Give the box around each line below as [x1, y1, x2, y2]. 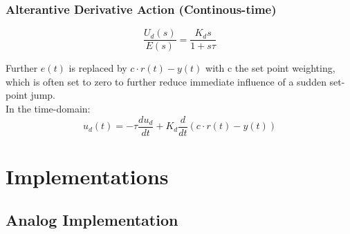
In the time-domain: [6, 101, 91, 116]
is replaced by [68, 61, 127, 75]
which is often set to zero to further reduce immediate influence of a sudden [6, 74, 326, 88]
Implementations [6, 162, 169, 190]
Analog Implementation [6, 209, 178, 231]
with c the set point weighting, [205, 61, 335, 75]
